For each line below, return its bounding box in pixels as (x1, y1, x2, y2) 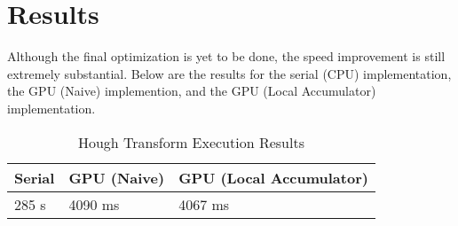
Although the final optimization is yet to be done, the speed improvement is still (7, 47, 446, 66)
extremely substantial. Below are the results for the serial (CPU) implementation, (7, 64, 452, 82)
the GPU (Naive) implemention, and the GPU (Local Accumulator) (7, 82, 376, 100)
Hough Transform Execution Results (77, 131, 304, 152)
